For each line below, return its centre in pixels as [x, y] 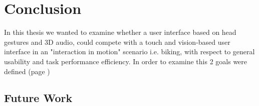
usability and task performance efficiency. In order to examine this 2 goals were [126, 61]
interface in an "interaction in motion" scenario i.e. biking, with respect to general [129, 52]
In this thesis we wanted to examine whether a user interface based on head [120, 32]
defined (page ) [27, 71]
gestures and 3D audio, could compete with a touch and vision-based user [117, 42]
